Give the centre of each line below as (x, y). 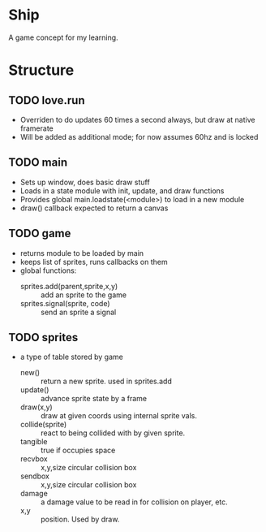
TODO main (38, 163)
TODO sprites (43, 337)
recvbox (34, 459)
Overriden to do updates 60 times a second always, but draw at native (137, 119)
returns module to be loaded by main (82, 253)
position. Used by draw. (80, 519)
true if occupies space (78, 450)
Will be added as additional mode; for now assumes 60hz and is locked (139, 136)
